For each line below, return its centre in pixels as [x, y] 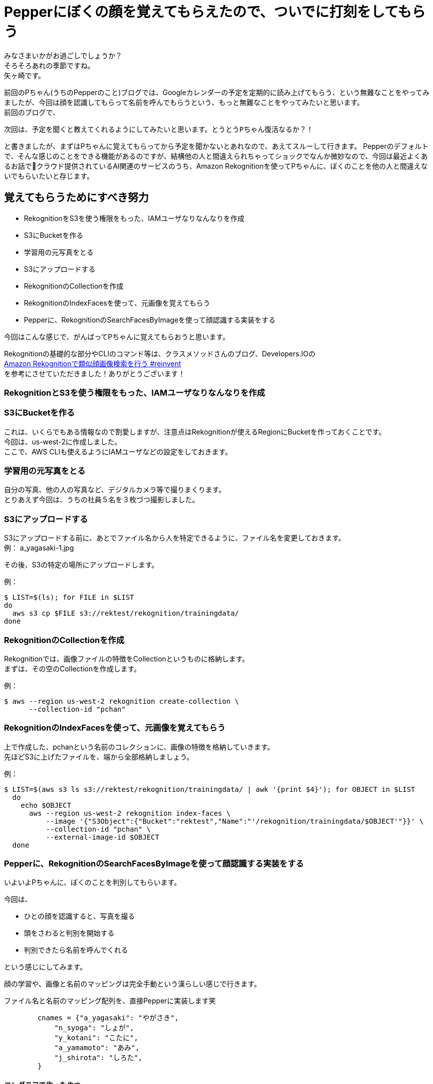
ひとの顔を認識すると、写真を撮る [79, 916]
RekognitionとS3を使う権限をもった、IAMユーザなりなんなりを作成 [135, 392]
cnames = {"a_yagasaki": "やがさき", [108, 1018]
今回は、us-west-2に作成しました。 [63, 441]
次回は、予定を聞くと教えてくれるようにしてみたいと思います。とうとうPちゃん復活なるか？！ [159, 129]
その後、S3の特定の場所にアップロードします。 [81, 565]
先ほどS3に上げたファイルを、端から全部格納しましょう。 [99, 757]
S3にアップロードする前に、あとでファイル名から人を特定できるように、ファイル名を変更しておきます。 [175, 538]
